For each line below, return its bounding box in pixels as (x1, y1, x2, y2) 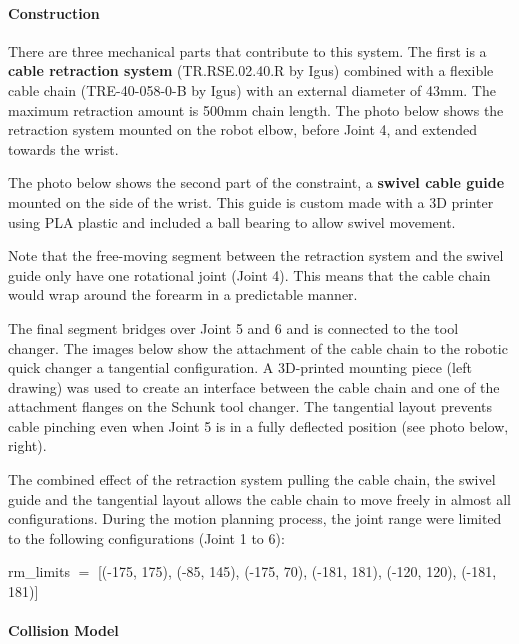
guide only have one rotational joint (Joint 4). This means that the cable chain (8, 264, 491, 285)
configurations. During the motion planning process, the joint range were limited (8, 508, 502, 529)
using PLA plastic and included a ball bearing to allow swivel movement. (8, 211, 456, 232)
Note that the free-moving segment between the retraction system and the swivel (8, 245, 504, 266)
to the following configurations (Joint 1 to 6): (8, 527, 285, 548)
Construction (8, 2, 100, 23)
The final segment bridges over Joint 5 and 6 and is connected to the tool (8, 317, 459, 338)
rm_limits (8, 561, 70, 582)
